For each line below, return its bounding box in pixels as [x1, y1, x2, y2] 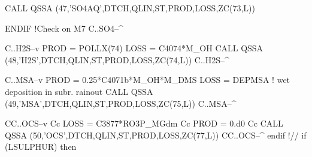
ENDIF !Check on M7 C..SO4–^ [5, 21, 123, 34]
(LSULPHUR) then [5, 140, 77, 153]
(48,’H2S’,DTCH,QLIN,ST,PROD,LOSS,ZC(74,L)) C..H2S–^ [5, 53, 229, 66]
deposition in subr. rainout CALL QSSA [5, 85, 153, 97]
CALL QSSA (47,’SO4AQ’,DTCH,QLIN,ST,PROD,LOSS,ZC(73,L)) [5, 2, 255, 14]
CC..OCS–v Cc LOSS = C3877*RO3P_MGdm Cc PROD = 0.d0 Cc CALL [5, 117, 283, 130]
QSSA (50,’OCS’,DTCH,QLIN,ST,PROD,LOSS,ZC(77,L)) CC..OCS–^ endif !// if [5, 128, 307, 141]
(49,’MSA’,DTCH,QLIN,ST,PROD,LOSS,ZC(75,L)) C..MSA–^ [5, 97, 237, 109]
